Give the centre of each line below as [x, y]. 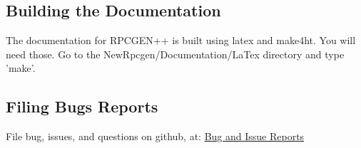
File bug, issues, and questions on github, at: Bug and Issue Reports [155, 136]
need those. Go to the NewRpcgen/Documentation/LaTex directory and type [175, 54]
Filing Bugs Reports [82, 106]
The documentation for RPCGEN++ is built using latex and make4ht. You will [181, 40]
